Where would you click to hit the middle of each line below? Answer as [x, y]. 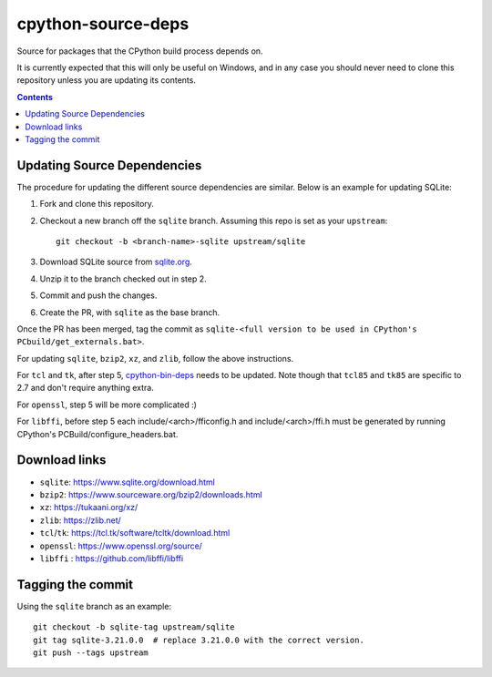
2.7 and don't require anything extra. [85, 388]
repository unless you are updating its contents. [106, 80]
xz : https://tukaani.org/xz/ [89, 508]
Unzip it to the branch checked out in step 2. [123, 279]
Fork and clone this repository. [97, 204]
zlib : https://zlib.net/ [81, 520]
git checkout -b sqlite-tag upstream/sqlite [134, 627]
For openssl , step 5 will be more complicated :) [107, 405]
